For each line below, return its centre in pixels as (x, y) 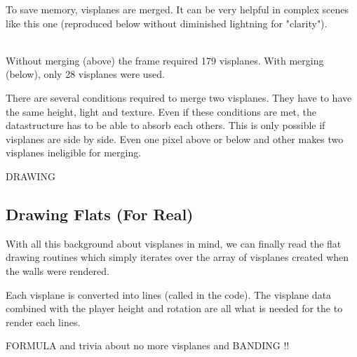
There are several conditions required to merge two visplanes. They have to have (179, 97)
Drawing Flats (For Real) (100, 214)
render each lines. (43, 322)
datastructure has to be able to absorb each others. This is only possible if (166, 125)
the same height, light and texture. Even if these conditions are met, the (161, 111)
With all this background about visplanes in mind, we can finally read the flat (174, 243)
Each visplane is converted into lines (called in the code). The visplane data (169, 294)
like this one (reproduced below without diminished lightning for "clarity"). (167, 23)
